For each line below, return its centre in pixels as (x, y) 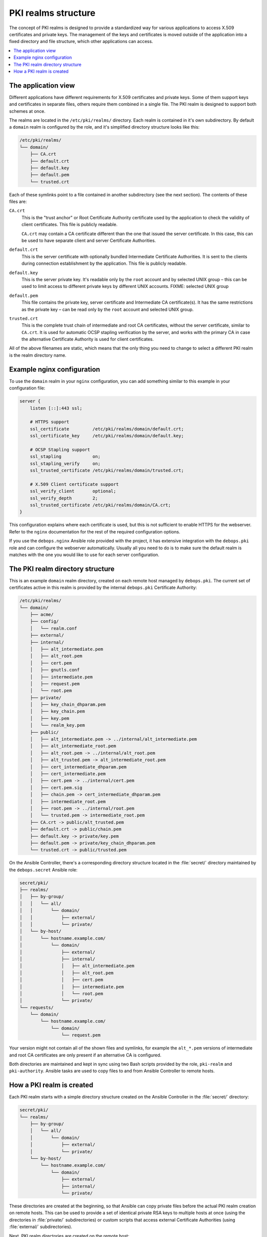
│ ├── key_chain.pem (57, 712)
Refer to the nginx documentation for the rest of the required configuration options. (95, 531)
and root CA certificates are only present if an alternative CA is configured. (85, 1055)
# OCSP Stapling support (60, 450)
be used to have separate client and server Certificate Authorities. (89, 240)
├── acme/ (42, 615)
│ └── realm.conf (54, 628)
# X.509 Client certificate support (74, 484)
